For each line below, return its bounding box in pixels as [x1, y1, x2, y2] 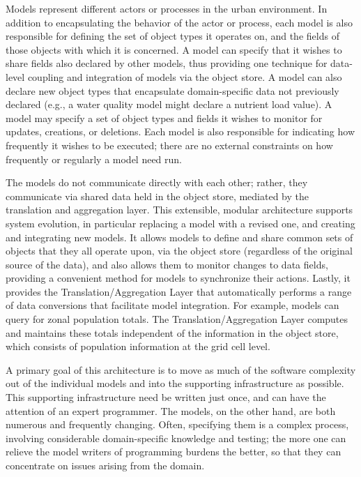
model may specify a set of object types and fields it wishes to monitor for [6, 110, 323, 125]
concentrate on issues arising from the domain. [6, 458, 205, 472]
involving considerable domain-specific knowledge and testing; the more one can [6, 430, 346, 445]
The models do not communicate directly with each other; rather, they [6, 175, 308, 190]
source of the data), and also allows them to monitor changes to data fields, [6, 257, 328, 271]
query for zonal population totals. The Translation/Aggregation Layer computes [6, 312, 348, 326]
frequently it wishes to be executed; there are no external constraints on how [6, 137, 333, 152]
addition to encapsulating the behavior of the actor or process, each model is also [6, 15, 353, 29]
